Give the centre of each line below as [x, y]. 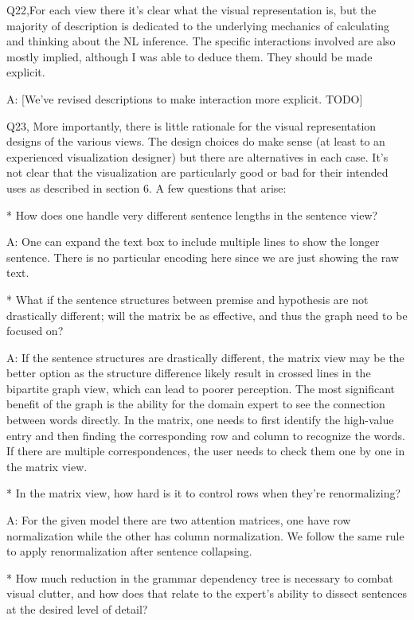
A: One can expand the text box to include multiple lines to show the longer [193, 242]
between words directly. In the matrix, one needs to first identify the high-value [200, 420]
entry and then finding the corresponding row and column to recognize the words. [206, 435]
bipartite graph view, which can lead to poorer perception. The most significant [201, 388]
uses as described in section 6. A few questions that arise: [146, 187]
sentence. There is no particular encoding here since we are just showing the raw [203, 257]
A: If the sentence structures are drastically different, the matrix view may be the [205, 357]
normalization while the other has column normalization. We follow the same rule [205, 535]
